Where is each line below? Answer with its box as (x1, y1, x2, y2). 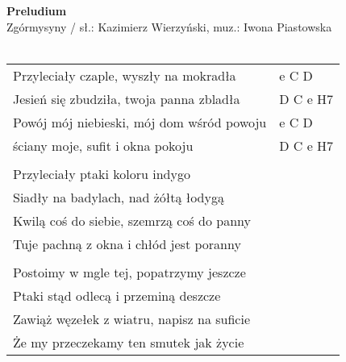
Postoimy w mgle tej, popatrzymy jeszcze (13, 262, 246, 281)
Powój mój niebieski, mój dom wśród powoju (13, 112, 267, 131)
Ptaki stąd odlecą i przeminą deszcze (13, 285, 221, 305)
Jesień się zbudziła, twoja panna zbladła (13, 89, 240, 108)
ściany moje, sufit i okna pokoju (13, 135, 194, 155)
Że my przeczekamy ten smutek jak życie (13, 332, 244, 352)
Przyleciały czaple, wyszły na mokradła (13, 65, 236, 85)
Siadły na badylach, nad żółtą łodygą (13, 187, 224, 206)
